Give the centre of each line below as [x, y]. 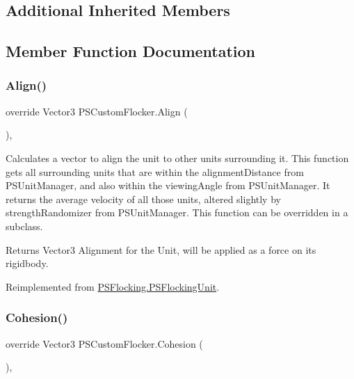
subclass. [24, 226]
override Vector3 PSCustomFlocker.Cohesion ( [104, 343]
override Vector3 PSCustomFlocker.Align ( [97, 111]
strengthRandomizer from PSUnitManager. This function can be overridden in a [177, 212]
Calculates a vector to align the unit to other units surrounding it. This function [177, 158]
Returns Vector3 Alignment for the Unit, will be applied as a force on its [161, 249]
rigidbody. [27, 263]
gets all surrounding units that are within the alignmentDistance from [155, 171]
